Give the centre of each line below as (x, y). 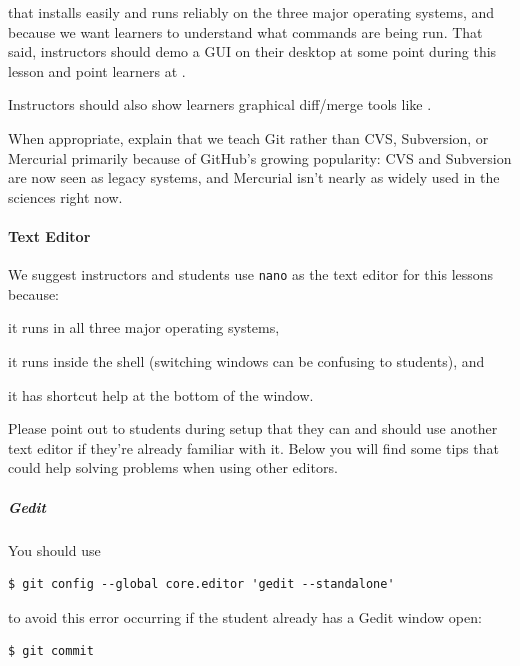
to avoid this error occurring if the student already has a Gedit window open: (245, 616)
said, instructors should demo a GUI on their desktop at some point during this (252, 51)
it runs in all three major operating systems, (144, 327)
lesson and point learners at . (97, 70)
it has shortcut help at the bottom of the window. (161, 394)
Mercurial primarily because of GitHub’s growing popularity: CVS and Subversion (260, 157)
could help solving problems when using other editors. (173, 467)
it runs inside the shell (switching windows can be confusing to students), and (246, 360)
